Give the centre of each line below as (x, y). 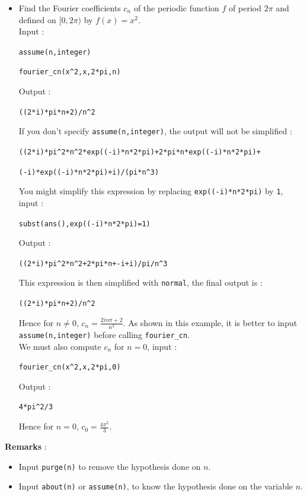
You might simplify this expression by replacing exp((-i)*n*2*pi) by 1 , (151, 191)
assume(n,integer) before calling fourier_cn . (104, 334)
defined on (37, 19)
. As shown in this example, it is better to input (210, 322)
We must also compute (60, 346)
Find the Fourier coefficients (70, 8)
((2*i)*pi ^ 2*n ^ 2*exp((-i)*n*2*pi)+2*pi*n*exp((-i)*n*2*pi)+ (140, 152)
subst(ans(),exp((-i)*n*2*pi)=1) (84, 224)
